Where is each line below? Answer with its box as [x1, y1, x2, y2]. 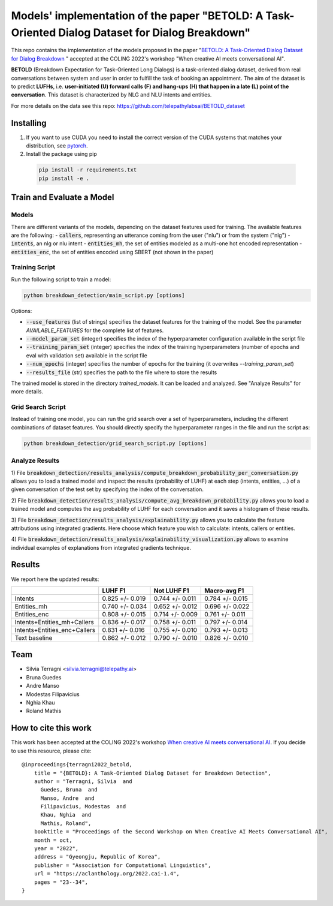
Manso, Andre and [40, 794, 95, 802]
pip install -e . [38, 174, 90, 182]
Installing [11, 118, 47, 128]
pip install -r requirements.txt [38, 167, 137, 173]
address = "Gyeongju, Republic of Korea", [34, 853, 161, 860]
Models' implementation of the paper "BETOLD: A [11, 9, 264, 22]
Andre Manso [26, 682, 60, 690]
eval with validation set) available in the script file [26, 351, 148, 359]
